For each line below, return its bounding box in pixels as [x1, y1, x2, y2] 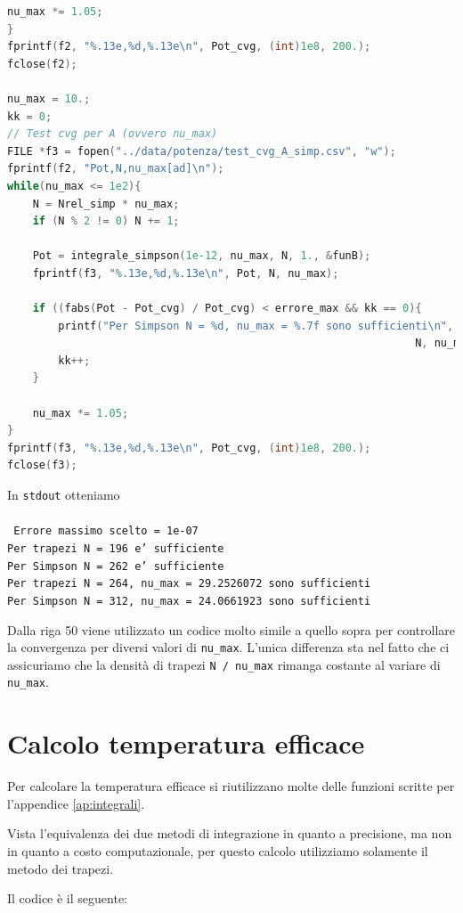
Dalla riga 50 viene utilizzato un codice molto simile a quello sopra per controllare [7, 620, 455, 639]
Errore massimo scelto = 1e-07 [13, 525, 199, 538]
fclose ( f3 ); [7, 459, 77, 472]
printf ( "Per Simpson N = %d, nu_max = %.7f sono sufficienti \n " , [58, 319, 454, 332]
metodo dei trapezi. [7, 859, 114, 877]
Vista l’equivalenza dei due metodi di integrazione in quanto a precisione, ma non [7, 824, 452, 843]
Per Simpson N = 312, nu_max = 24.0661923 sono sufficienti [7, 594, 371, 607]
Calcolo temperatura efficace [7, 725, 365, 762]
